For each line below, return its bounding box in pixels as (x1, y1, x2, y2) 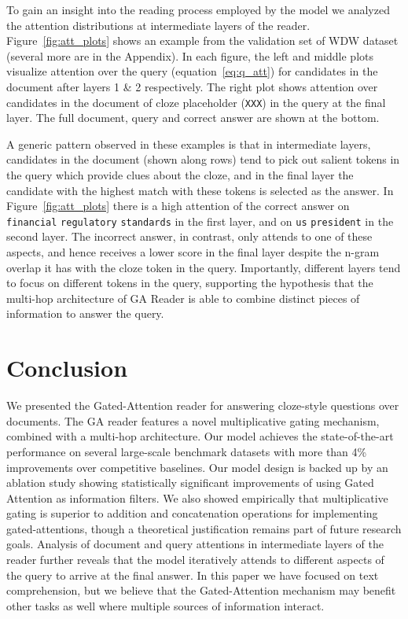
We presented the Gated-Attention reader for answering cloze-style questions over (6, 397, 399, 414)
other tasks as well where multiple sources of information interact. (6, 597, 325, 613)
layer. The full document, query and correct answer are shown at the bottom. (6, 109, 380, 126)
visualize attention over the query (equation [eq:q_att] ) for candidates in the (6, 63, 378, 79)
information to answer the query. (6, 305, 164, 322)
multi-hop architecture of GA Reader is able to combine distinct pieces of (6, 289, 360, 306)
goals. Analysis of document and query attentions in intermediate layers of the (6, 536, 384, 552)
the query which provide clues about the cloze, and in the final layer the (6, 167, 354, 182)
